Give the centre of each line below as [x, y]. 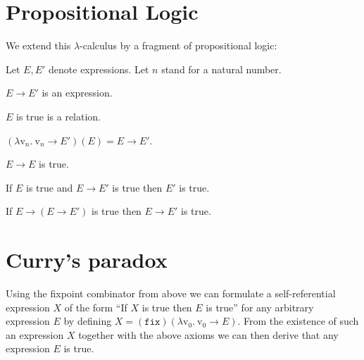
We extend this [38, 45]
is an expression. [77, 93]
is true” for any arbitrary [260, 307]
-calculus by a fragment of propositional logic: [178, 45]
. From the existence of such [298, 321]
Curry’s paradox [87, 260]
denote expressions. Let [99, 69]
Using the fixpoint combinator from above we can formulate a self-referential [171, 293]
